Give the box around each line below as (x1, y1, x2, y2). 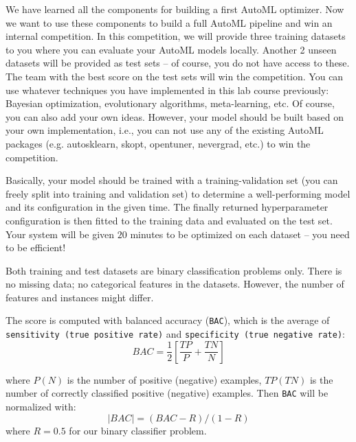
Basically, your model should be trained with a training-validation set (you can (5, 173, 338, 187)
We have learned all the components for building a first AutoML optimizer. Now (5, 2, 344, 16)
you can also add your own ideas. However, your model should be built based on (5, 109, 344, 124)
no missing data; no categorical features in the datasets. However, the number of (5, 277, 344, 291)
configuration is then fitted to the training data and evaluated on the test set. (5, 213, 333, 227)
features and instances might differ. (5, 290, 154, 304)
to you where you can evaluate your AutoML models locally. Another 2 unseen (5, 42, 337, 56)
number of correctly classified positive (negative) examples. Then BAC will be (5, 386, 329, 400)
